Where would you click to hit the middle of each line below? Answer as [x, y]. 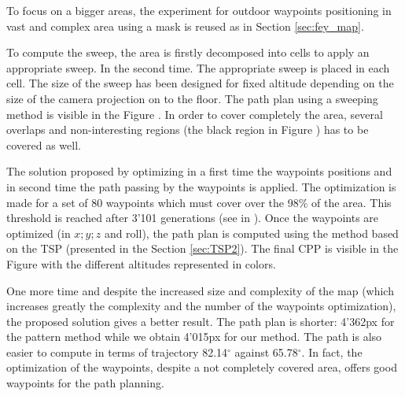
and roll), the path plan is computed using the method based [251, 233]
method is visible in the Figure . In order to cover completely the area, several [195, 114]
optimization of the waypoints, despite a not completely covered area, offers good [202, 367]
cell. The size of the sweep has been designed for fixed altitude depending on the [200, 83]
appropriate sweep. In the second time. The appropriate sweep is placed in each [198, 67]
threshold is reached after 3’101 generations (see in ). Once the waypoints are [193, 218]
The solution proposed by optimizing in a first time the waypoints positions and [199, 171]
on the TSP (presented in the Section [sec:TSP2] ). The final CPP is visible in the [202, 248]
